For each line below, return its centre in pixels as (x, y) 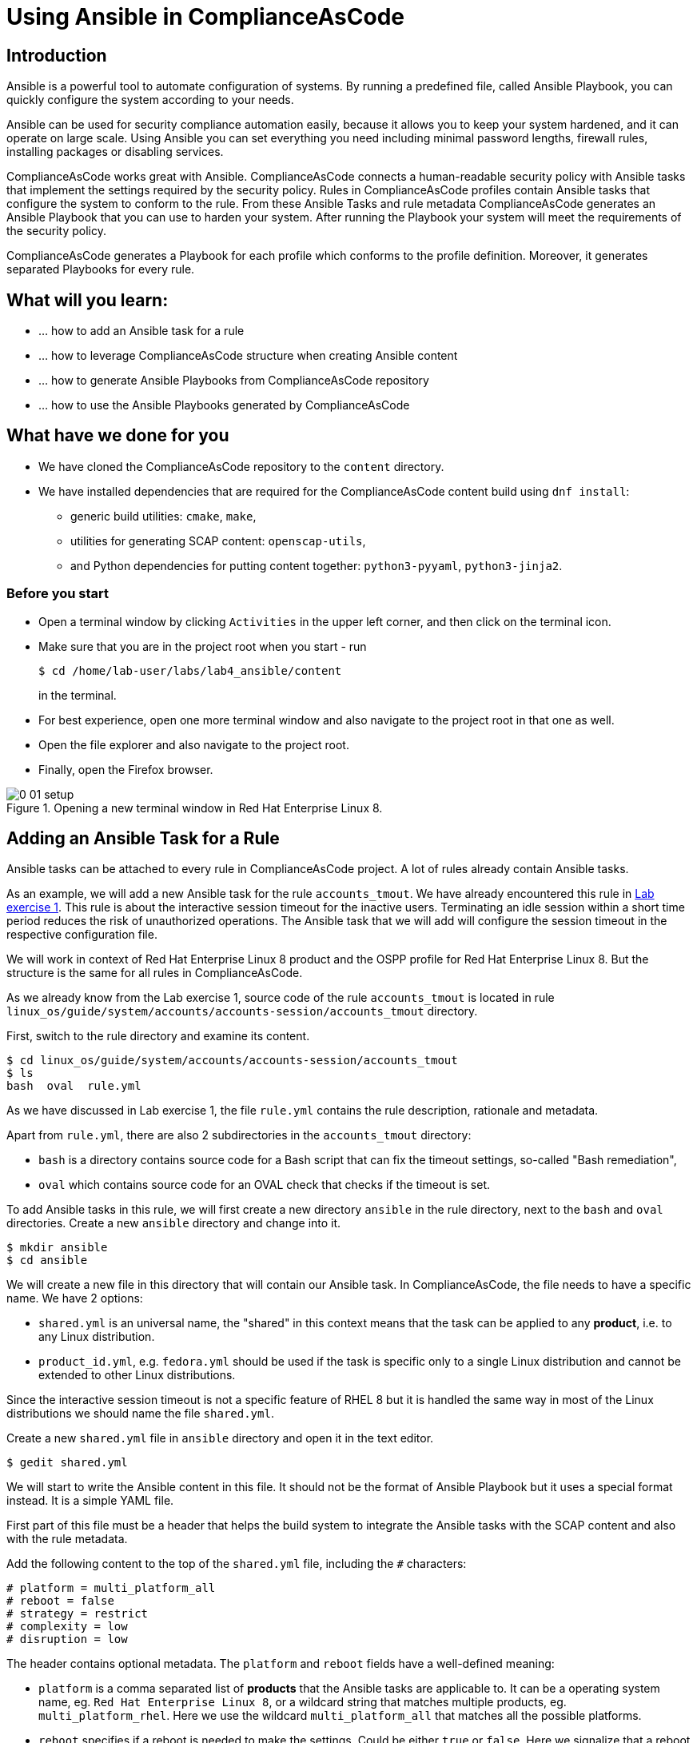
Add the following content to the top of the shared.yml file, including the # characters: (237, 1564)
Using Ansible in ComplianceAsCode (205, 17)
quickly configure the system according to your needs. (150, 100)
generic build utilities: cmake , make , (163, 516)
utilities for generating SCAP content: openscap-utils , (218, 540)
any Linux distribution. (97, 1337)
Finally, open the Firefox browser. (126, 769)
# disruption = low (67, 1639)
